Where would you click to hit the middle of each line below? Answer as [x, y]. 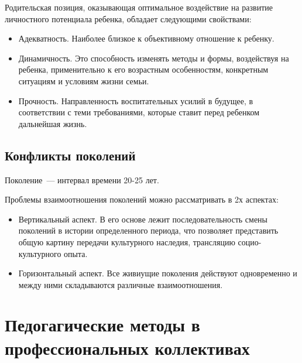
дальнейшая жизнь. [53, 123]
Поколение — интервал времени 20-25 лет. [82, 179]
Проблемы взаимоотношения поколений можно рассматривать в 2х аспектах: [142, 199]
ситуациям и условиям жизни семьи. [84, 81]
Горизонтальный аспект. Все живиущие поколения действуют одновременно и [158, 273]
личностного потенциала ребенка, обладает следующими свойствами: [128, 18]
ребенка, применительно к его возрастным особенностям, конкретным [143, 69]
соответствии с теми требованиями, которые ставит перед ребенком [139, 112]
